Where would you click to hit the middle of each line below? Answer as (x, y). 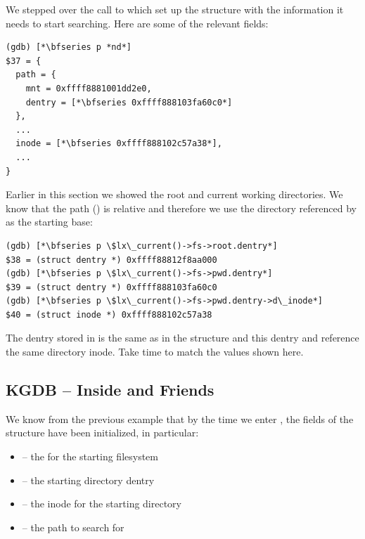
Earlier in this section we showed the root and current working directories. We (174, 194)
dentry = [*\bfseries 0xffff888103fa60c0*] (129, 102)
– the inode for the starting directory (102, 504)
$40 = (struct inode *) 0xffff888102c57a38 (109, 314)
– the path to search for (73, 527)
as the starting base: (49, 222)
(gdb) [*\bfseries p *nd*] (69, 47)
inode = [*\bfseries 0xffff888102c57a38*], (119, 144)
